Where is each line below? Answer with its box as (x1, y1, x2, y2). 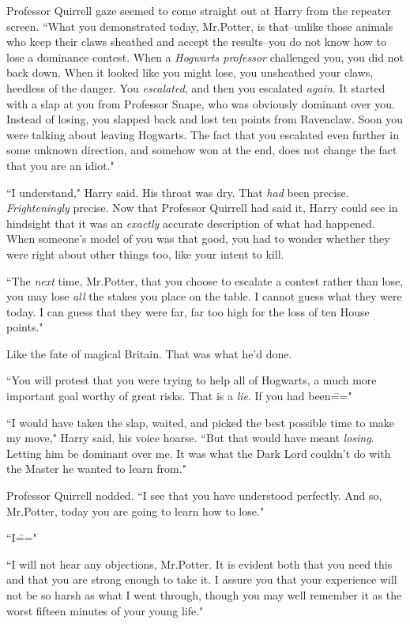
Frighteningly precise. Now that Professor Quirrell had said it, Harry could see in (6, 199, 398, 216)
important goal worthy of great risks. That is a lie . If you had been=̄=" (6, 388, 352, 404)
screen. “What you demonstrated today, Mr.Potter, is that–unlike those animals (6, 17, 393, 34)
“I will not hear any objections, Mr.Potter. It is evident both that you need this (6, 555, 393, 572)
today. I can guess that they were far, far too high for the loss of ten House (6, 303, 370, 320)
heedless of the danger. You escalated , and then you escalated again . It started (6, 79, 386, 96)
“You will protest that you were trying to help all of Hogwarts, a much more (6, 372, 377, 388)
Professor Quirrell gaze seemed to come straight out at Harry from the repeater (6, 2, 391, 18)
